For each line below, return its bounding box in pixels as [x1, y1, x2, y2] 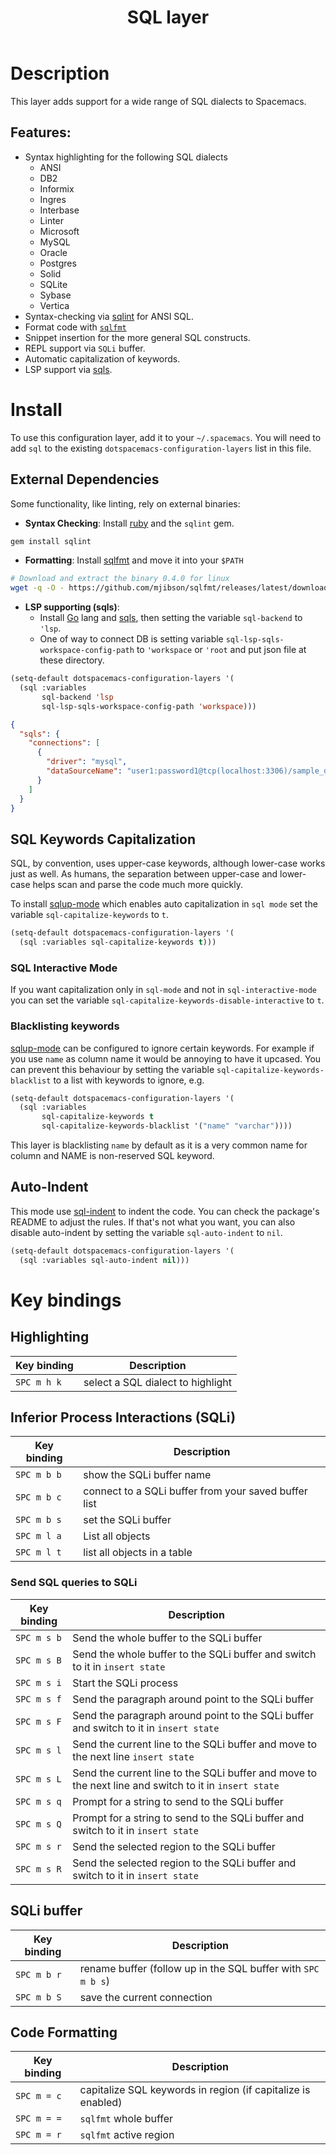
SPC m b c [15, 1492, 62, 1503]
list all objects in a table [83, 1546, 193, 1560]
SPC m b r [15, 1969, 62, 1980]
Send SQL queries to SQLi [10, 1576, 138, 1590]
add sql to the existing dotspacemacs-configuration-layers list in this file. [10, 442, 312, 454]
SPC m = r [15, 2129, 62, 2141]
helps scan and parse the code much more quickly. [32, 879, 244, 891]
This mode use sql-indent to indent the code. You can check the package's [10, 1205, 320, 1217]
